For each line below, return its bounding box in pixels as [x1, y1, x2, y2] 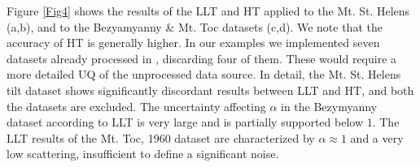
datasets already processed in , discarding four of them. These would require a [7, 49, 397, 66]
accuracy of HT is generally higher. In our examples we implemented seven [7, 34, 380, 51]
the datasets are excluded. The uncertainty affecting [7, 97, 266, 114]
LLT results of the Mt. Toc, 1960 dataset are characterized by [7, 129, 315, 146]
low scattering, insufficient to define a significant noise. [7, 145, 279, 162]
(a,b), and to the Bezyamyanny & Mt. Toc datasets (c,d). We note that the [7, 18, 383, 35]
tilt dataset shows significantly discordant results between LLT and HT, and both [7, 81, 414, 98]
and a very [350, 129, 404, 146]
